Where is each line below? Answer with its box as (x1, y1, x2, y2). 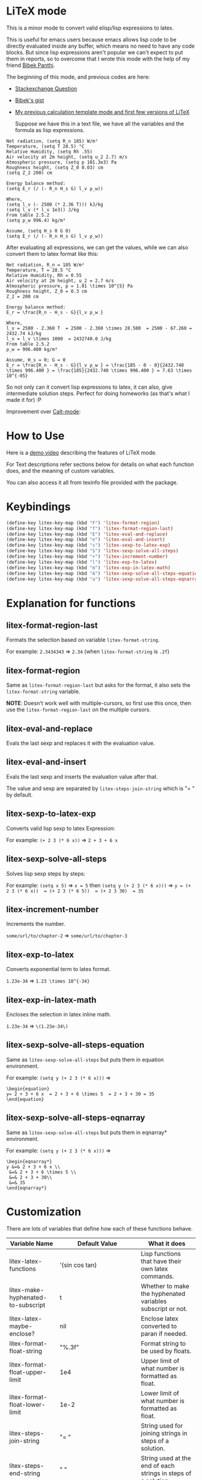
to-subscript (9, 1301, 46, 1309)
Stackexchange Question (14, 85, 78, 92)
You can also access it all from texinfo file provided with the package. (6, 479, 179, 486)
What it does (148, 1239, 186, 1248)
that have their (141, 1257, 182, 1265)
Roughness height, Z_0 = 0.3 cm (6, 288, 87, 294)
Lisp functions (141, 1249, 182, 1258)
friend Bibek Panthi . (6, 62, 55, 69)
